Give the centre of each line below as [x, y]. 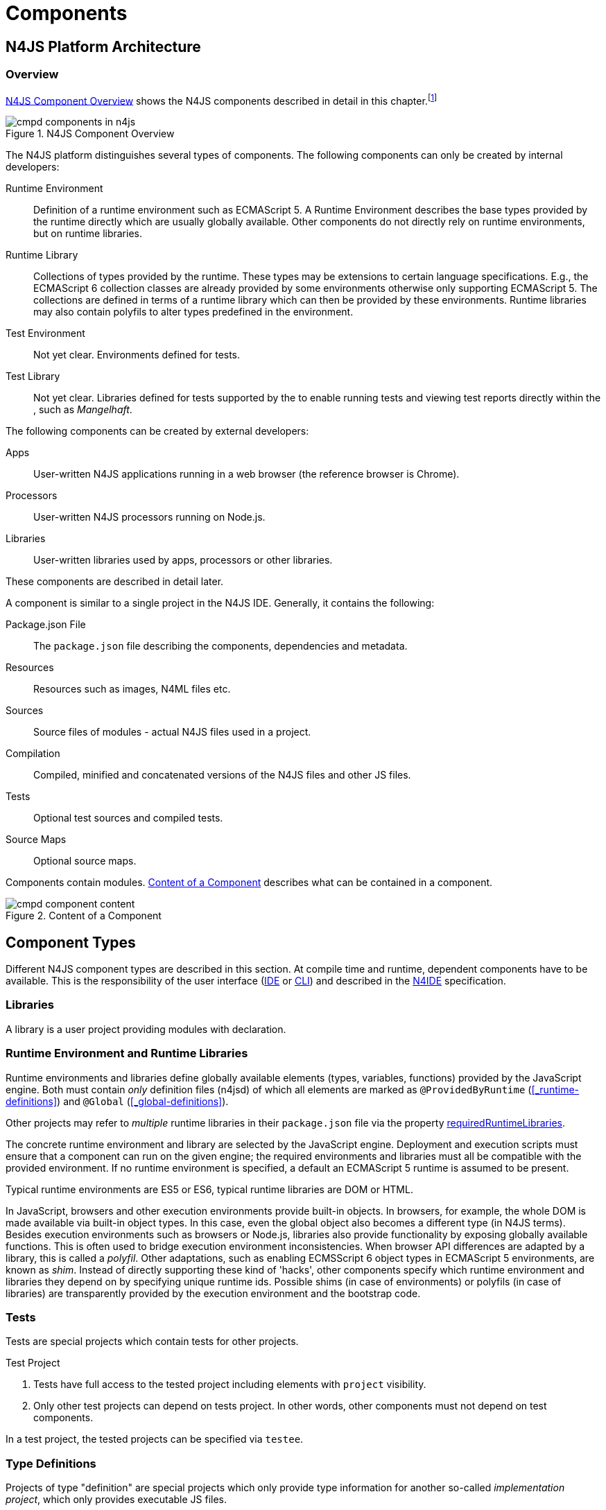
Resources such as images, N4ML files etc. [132, 689]
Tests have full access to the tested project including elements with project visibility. [230, 1385]
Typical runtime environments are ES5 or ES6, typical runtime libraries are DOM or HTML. [209, 1189]
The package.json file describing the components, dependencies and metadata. [220, 646]
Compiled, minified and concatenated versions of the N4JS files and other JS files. [222, 775]
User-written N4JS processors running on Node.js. [149, 517]
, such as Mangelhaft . [83, 410]
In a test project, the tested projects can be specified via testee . [155, 1439]
